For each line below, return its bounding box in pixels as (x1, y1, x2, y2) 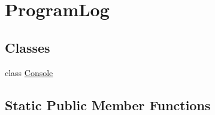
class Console (5, 66, 53, 78)
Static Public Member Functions (5, 95, 211, 114)
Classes (5, 38, 50, 56)
